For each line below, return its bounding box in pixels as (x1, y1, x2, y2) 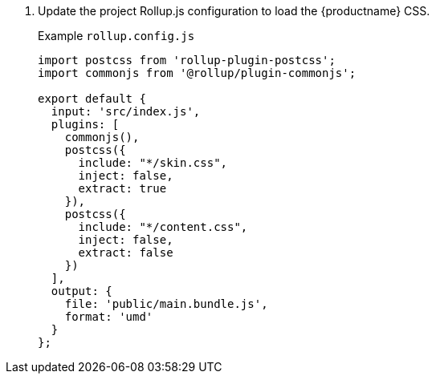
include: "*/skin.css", (78, 156, 228, 169)
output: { (51, 285, 112, 297)
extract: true (78, 182, 167, 195)
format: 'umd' (64, 310, 153, 323)
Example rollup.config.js (38, 29, 195, 42)
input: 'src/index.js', (51, 105, 201, 118)
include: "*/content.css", (78, 220, 248, 233)
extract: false (78, 246, 173, 259)
